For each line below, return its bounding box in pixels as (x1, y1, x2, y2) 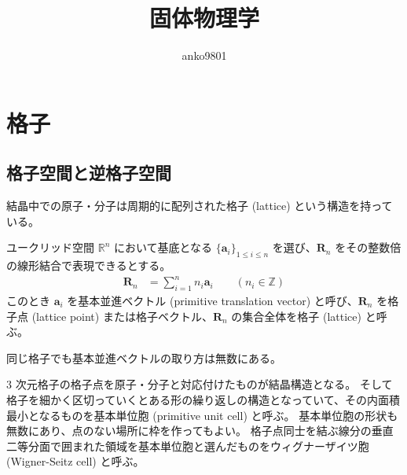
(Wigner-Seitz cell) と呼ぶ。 (6, 453, 145, 469)
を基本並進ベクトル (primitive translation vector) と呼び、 (67, 293, 358, 309)
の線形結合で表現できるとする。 (6, 257, 171, 274)
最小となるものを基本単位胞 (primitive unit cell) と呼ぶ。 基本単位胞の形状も (6, 407, 398, 423)
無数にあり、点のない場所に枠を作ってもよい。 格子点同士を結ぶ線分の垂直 (6, 422, 394, 439)
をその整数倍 (335, 239, 401, 256)
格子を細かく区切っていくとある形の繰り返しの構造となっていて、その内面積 (6, 391, 401, 407)
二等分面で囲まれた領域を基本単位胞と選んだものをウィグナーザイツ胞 (6, 437, 369, 454)
